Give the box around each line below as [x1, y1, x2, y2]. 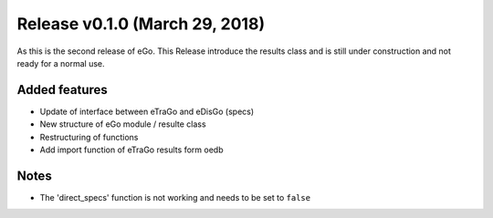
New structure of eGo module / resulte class [39, 119, 206, 130]
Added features [16, 82, 109, 98]
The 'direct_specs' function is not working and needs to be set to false [39, 192, 310, 202]
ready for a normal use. [16, 57, 105, 68]
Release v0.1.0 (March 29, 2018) [16, 14, 265, 34]
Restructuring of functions [39, 131, 139, 142]
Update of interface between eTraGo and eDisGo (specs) [39, 106, 255, 117]
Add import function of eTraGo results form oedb [39, 144, 224, 155]
